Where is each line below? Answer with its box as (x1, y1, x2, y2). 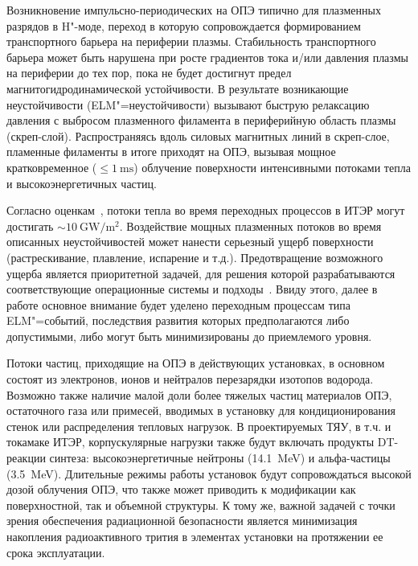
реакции (6, 449, 46, 466)
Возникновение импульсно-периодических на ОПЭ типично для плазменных (6, 2, 381, 18)
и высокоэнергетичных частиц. (6, 174, 157, 191)
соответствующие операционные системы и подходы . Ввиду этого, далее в (6, 281, 378, 297)
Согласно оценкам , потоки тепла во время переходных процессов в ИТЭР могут (6, 202, 405, 219)
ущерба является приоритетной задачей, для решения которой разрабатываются (6, 265, 395, 281)
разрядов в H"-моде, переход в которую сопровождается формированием (6, 17, 361, 34)
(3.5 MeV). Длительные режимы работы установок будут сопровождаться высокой (6, 465, 412, 482)
